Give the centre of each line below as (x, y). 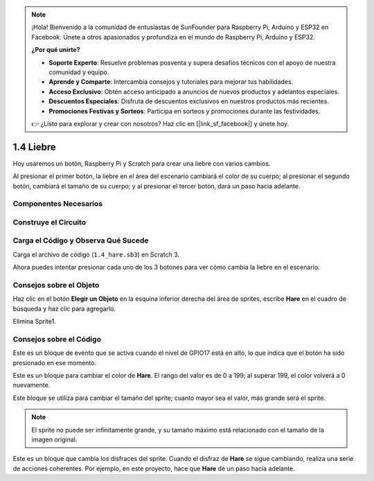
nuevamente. (32, 385)
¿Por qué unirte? (56, 50)
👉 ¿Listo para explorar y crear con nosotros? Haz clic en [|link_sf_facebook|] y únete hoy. (160, 123)
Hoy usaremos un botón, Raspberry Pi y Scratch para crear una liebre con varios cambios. (142, 164)
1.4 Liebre (35, 147)
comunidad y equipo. (79, 72)
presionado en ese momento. (55, 362)
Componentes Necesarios (58, 204)
